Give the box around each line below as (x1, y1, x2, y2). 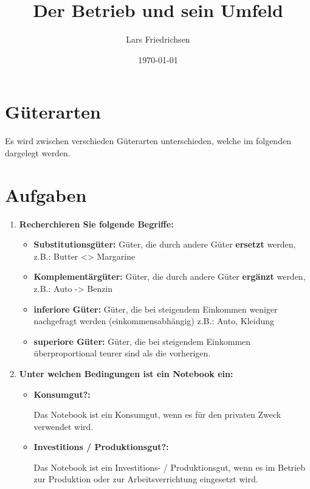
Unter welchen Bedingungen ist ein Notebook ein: (19, 367, 233, 380)
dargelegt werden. (5, 146, 71, 159)
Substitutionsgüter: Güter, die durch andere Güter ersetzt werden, (33, 238, 296, 251)
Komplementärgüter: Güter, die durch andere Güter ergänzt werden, (33, 270, 306, 283)
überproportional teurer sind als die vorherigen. (33, 347, 211, 359)
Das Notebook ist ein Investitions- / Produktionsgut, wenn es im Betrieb (33, 460, 305, 473)
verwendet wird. (33, 420, 94, 432)
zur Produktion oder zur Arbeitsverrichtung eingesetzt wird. (33, 473, 258, 485)
